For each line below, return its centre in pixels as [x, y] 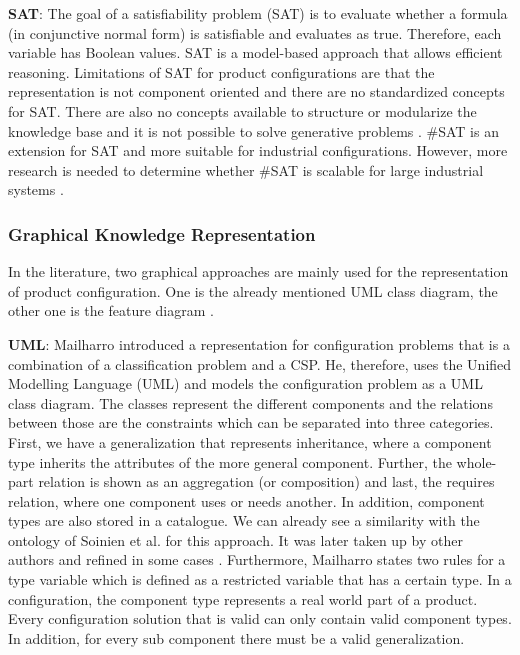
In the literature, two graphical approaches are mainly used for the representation [258, 271]
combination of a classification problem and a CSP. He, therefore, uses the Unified [260, 363]
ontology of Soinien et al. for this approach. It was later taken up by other [235, 539]
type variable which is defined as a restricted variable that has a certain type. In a [260, 579]
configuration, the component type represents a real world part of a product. [243, 598]
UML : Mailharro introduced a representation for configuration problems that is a [259, 343]
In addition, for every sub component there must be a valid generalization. [236, 637]
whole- [476, 461]
